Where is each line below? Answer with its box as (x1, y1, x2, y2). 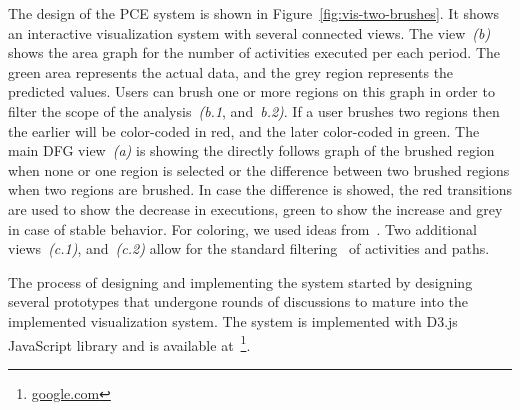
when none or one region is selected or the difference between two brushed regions (8, 159, 510, 180)
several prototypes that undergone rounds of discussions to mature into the (8, 291, 469, 312)
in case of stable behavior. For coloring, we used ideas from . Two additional (8, 218, 477, 239)
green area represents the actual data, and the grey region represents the (8, 61, 454, 82)
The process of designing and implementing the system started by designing (8, 271, 473, 292)
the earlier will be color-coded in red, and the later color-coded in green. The (8, 120, 480, 141)
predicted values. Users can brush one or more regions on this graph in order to (8, 81, 495, 102)
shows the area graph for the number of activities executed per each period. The (8, 42, 500, 63)
